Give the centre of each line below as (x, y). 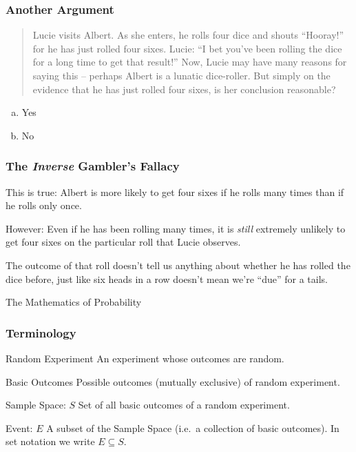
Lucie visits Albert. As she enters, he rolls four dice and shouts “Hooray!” (188, 35)
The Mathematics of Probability (74, 302)
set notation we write (50, 441)
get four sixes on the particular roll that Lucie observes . (123, 242)
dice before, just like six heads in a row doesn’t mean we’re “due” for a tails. (167, 278)
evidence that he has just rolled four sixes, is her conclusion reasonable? (184, 89)
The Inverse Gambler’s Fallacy (93, 166)
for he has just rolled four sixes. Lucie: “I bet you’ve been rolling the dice (187, 48)
